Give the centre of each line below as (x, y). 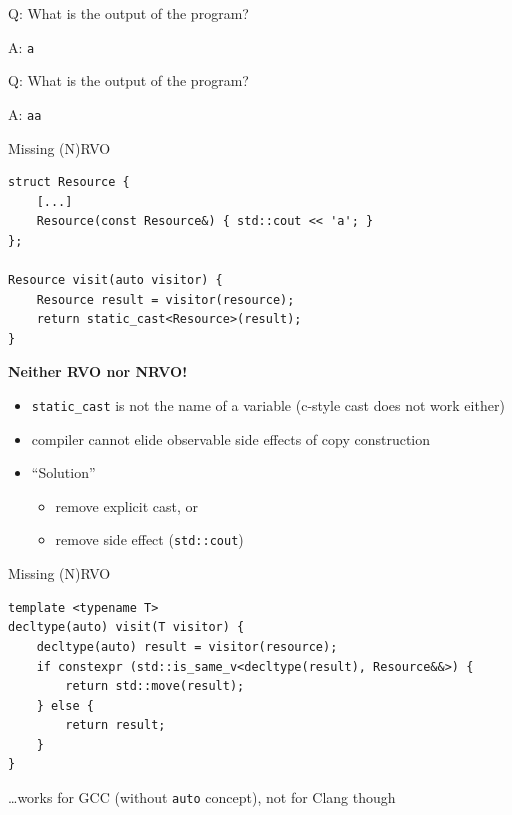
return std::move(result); (155, 686)
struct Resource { (69, 182)
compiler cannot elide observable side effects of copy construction (231, 438)
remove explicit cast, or (127, 505)
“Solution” (63, 472)
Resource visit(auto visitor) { (115, 280)
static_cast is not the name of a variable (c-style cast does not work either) (268, 405)
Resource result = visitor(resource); (165, 299)
